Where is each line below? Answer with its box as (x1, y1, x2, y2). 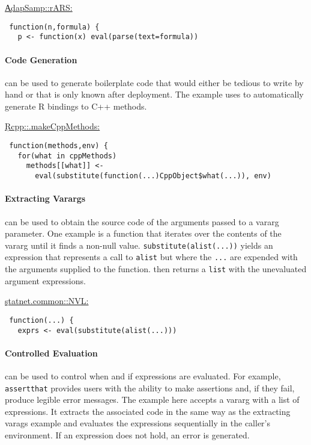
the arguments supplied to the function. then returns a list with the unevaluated (5, 263, 307, 275)
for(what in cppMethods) (17, 151, 117, 160)
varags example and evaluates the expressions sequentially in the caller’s (5, 417, 271, 429)
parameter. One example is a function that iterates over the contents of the (5, 227, 282, 240)
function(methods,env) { (9, 142, 108, 151)
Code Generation (5, 53, 77, 66)
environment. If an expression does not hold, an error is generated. (5, 428, 250, 441)
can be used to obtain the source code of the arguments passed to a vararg (5, 215, 279, 228)
